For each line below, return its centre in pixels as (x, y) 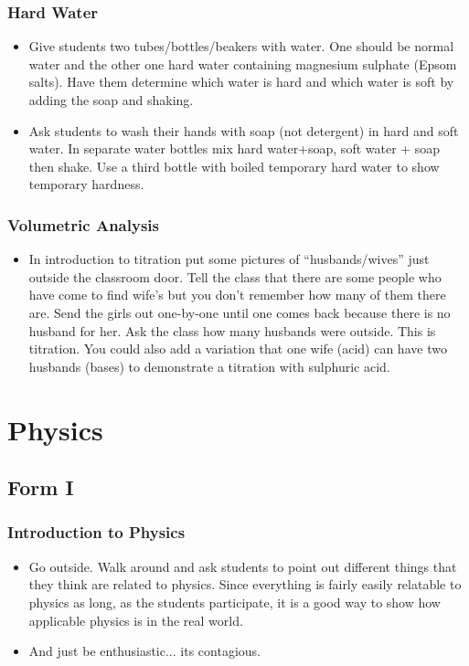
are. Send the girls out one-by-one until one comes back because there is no (240, 312)
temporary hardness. (86, 184)
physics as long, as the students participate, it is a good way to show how (234, 602)
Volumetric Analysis (83, 224)
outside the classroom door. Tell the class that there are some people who (235, 276)
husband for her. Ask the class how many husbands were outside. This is (232, 330)
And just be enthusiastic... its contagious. (144, 651)
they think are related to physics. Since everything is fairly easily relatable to (245, 584)
